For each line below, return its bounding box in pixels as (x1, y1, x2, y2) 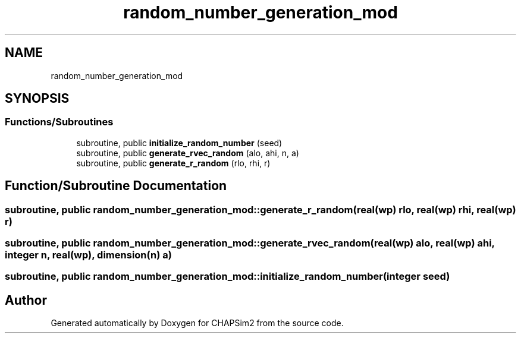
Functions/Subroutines (5, 116, 114, 128)
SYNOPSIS (5, 91, 70, 106)
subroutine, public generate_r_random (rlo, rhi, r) (76, 157, 271, 168)
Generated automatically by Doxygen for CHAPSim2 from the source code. (51, 318, 344, 328)
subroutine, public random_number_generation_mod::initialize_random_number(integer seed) (5, 270, 450, 283)
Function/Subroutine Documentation (5, 178, 227, 194)
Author (5, 292, 47, 308)
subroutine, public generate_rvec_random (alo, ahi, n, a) (76, 147, 299, 158)
